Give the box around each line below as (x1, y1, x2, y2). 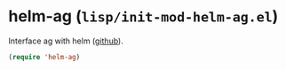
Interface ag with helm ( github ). (8, 35, 123, 46)
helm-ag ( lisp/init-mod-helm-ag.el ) (8, 6, 279, 27)
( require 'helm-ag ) (8, 52, 81, 61)
